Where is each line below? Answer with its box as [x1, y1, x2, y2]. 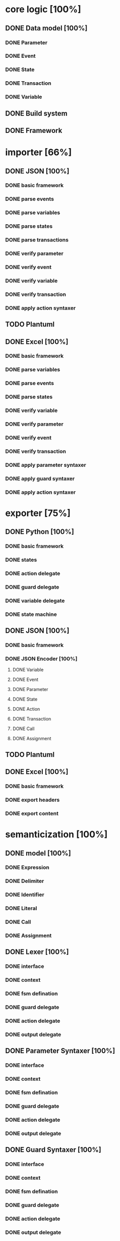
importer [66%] [5, 147, 72, 158]
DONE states [5, 557, 37, 564]
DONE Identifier [5, 891, 44, 899]
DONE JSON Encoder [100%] [5, 656, 78, 663]
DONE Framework [5, 126, 63, 135]
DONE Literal [5, 905, 37, 912]
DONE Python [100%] [5, 528, 74, 536]
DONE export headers [5, 797, 60, 804]
